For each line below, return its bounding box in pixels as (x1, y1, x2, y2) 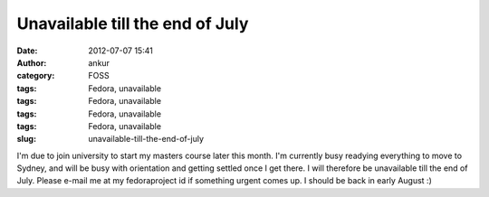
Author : (16, 57, 47, 68)
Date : (16, 45, 38, 56)
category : (16, 70, 55, 81)
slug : (16, 134, 36, 145)
